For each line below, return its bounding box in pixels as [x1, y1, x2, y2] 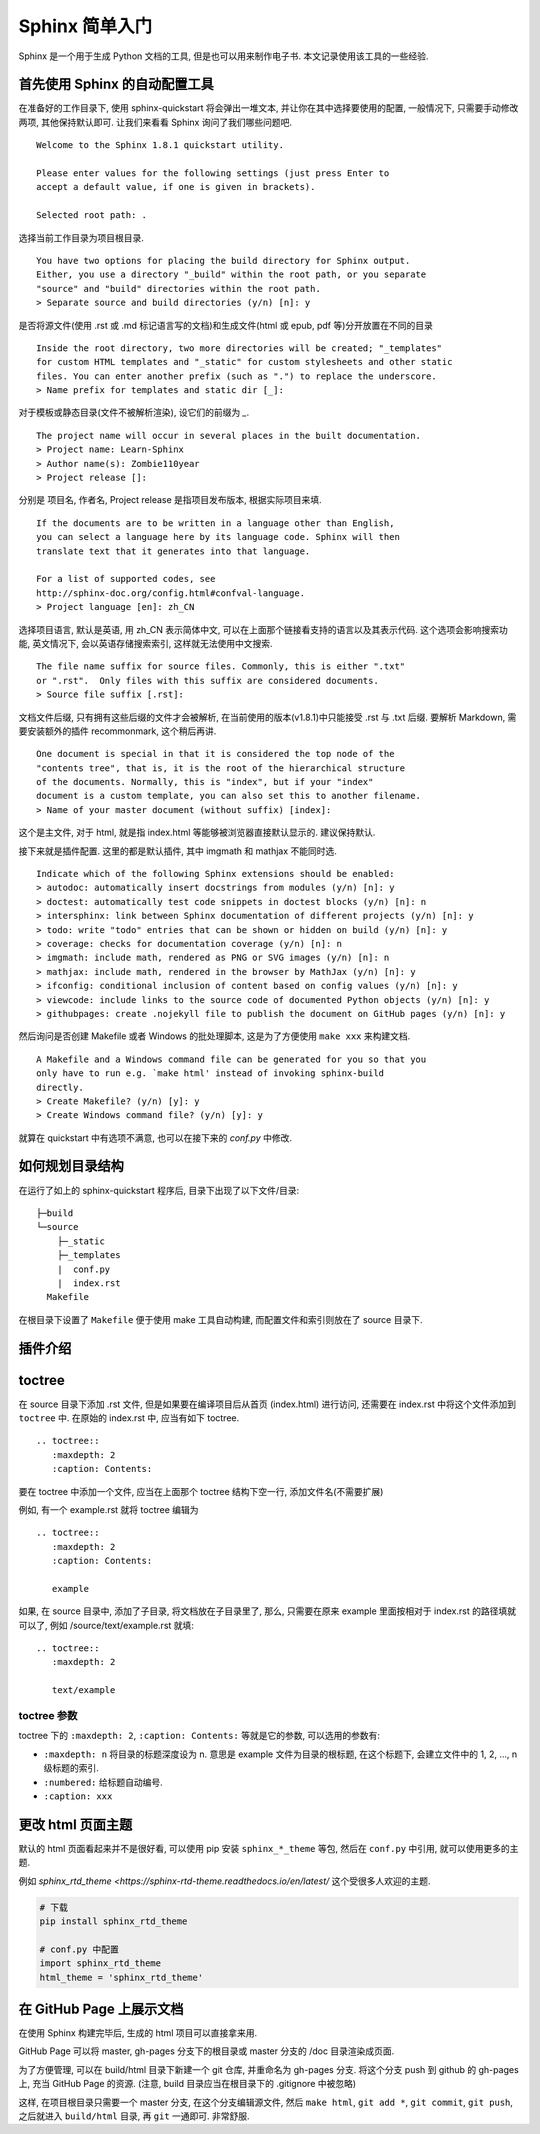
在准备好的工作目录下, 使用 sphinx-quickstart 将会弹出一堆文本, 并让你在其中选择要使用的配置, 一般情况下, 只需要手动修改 [18, 102, 519, 114]
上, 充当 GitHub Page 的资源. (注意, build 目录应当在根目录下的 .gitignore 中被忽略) [18, 2078, 357, 2090]
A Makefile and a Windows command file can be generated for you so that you [36, 1053, 427, 1065]
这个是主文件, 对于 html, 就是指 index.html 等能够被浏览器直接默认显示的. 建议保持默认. [18, 826, 376, 839]
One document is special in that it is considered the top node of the [36, 748, 395, 760]
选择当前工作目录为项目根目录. [18, 231, 145, 244]
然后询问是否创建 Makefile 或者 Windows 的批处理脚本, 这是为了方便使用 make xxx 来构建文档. [18, 1030, 411, 1042]
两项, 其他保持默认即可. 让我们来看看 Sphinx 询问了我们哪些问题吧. [18, 116, 292, 128]
